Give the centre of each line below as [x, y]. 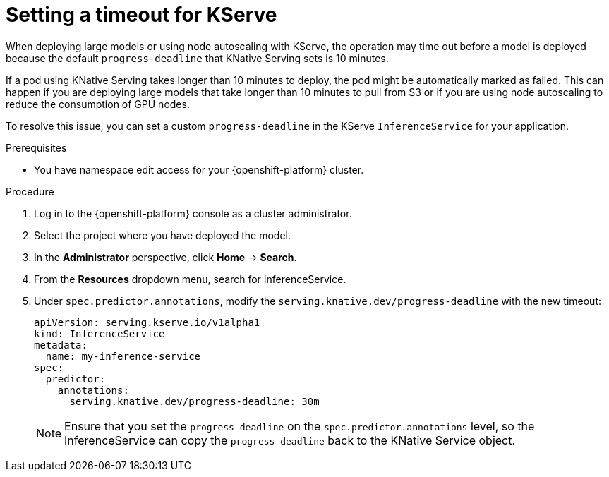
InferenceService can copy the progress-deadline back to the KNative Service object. [290, 440]
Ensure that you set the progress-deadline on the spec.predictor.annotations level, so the [300, 426]
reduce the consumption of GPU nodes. [98, 104]
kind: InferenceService [100, 333]
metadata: [61, 345]
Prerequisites [36, 147]
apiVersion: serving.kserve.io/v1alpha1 [147, 322]
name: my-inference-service [123, 356]
